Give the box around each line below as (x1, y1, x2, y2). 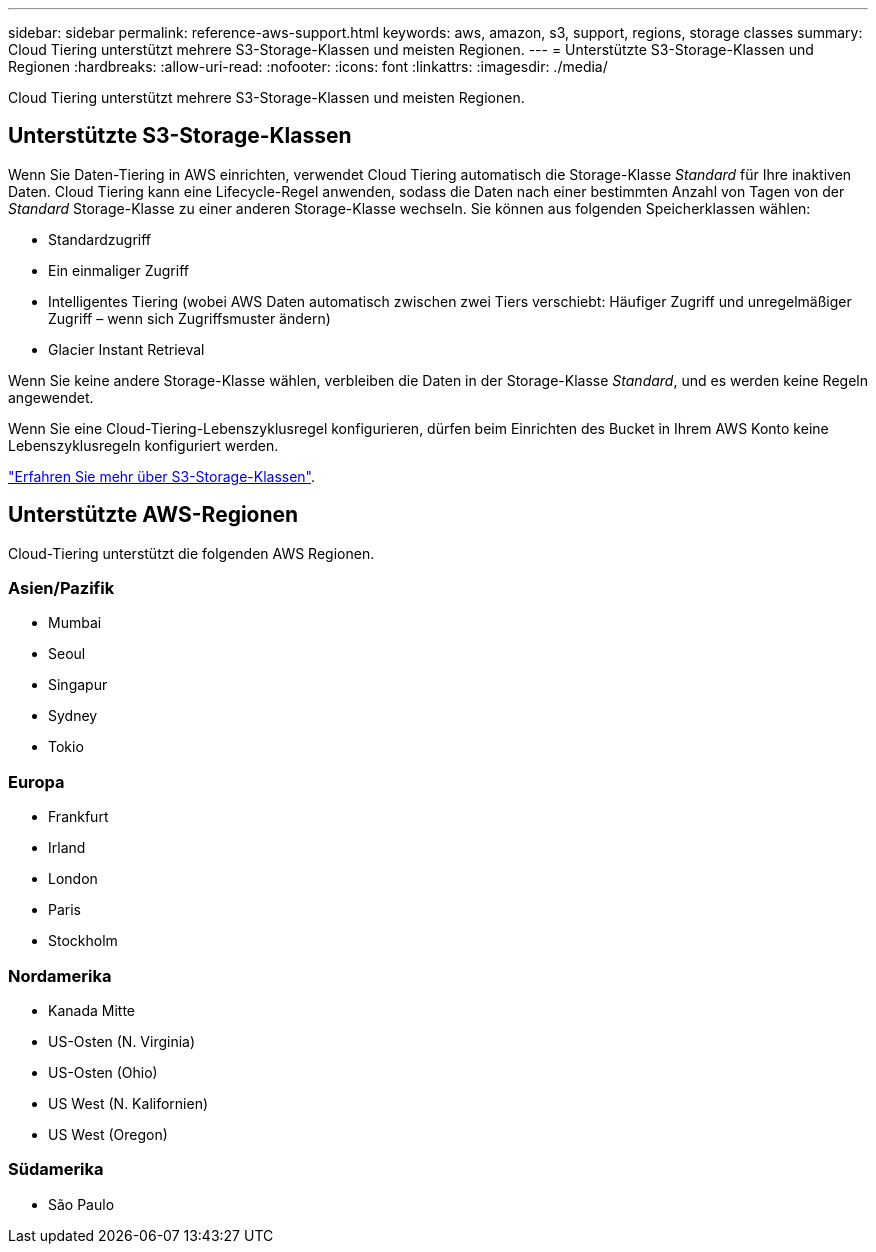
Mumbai (48, 614, 102, 632)
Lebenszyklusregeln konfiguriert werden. (8, 436, 279, 454)
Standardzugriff (48, 230, 152, 248)
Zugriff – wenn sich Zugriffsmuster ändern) (48, 309, 331, 327)
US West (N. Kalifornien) (48, 1094, 209, 1112)
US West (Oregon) (48, 1125, 168, 1143)
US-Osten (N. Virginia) (48, 1032, 196, 1050)
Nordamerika (8, 965, 112, 986)
